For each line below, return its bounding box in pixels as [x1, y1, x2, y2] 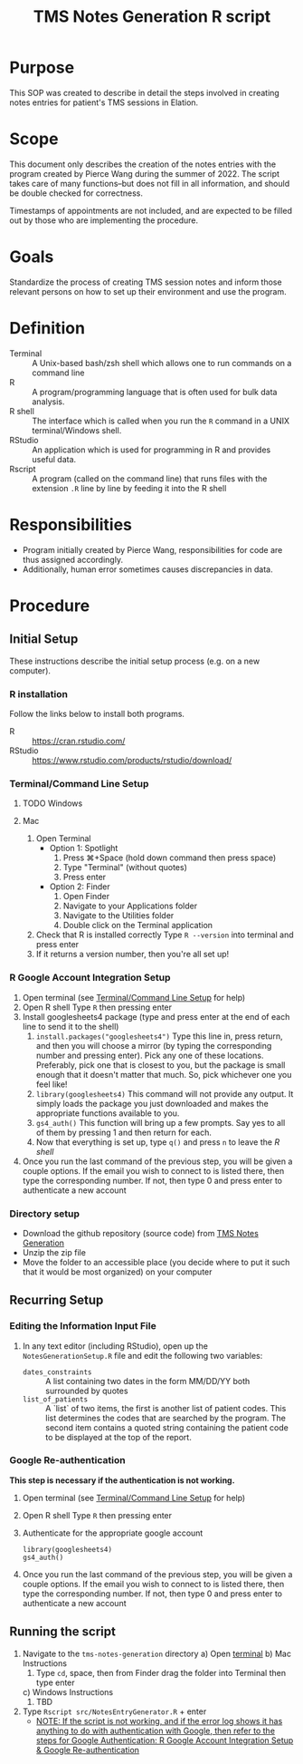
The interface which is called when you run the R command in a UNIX [32, 415, 289, 426]
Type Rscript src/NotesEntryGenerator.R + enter [22, 1706, 207, 1717]
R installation [9, 687, 68, 700]
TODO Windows [22, 798, 83, 809]
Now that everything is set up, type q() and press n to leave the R [35, 1136, 280, 1148]
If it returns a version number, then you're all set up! [35, 949, 230, 960]
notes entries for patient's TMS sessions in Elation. [9, 97, 199, 108]
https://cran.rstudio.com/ [32, 735, 126, 746]
